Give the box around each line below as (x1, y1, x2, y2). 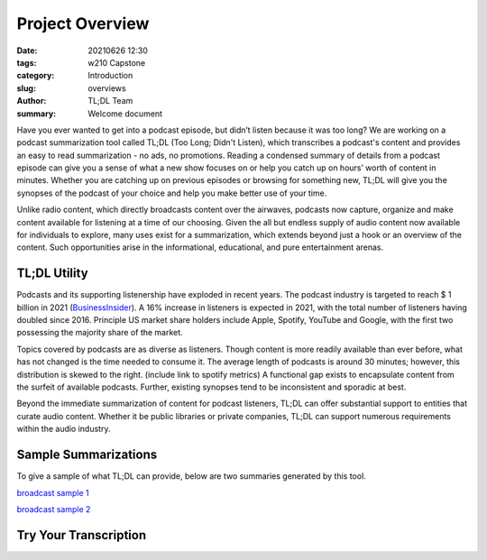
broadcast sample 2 (16, 503, 91, 514)
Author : (16, 96, 47, 106)
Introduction (87, 70, 133, 81)
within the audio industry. (16, 424, 111, 435)
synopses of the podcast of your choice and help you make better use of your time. (16, 188, 327, 198)
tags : (16, 57, 37, 68)
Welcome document (87, 108, 162, 119)
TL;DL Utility (16, 266, 89, 281)
